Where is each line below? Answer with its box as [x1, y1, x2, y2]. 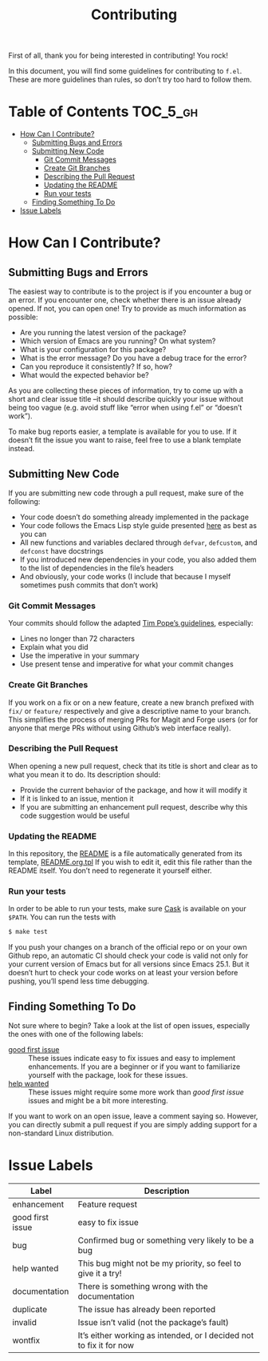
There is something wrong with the [77, 1281, 209, 1292]
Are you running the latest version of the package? [19, 328, 187, 338]
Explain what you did [19, 642, 89, 652]
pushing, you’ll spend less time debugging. [8, 976, 150, 986]
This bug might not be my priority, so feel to [77, 1258, 242, 1269]
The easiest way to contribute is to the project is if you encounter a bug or [8, 286, 252, 297]
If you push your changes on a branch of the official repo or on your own [8, 943, 247, 952]
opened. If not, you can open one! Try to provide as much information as [8, 304, 246, 314]
